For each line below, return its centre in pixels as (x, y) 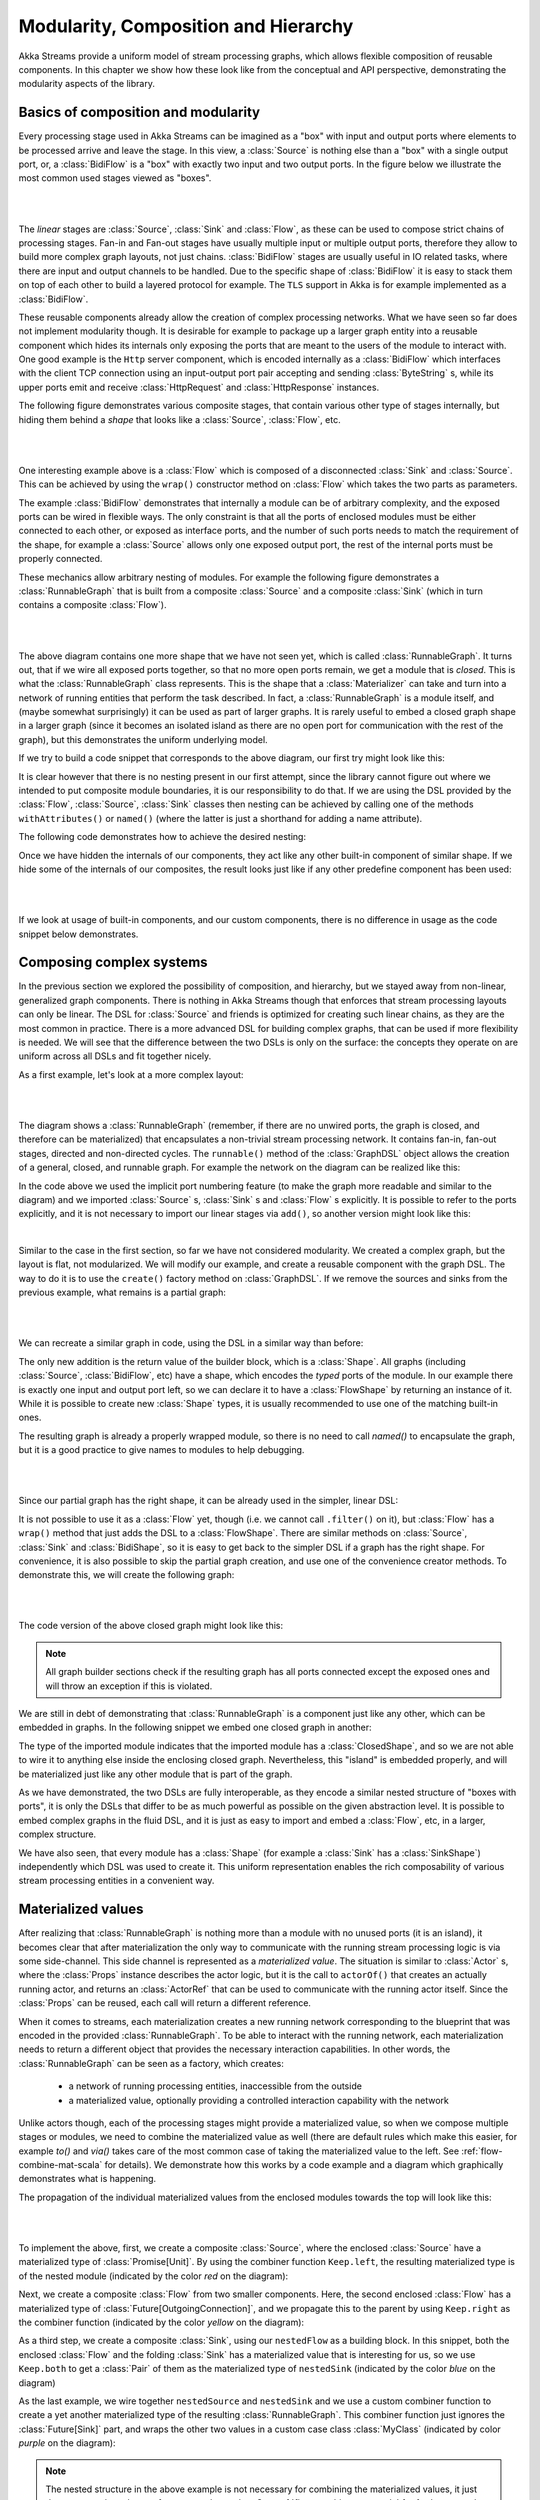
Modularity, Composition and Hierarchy (186, 26)
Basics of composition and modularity (139, 112)
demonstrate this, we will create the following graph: (126, 1575)
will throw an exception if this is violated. (129, 1686)
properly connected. (60, 559)
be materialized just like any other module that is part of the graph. (155, 1774)
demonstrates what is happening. (87, 2179)
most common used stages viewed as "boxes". (115, 178)
